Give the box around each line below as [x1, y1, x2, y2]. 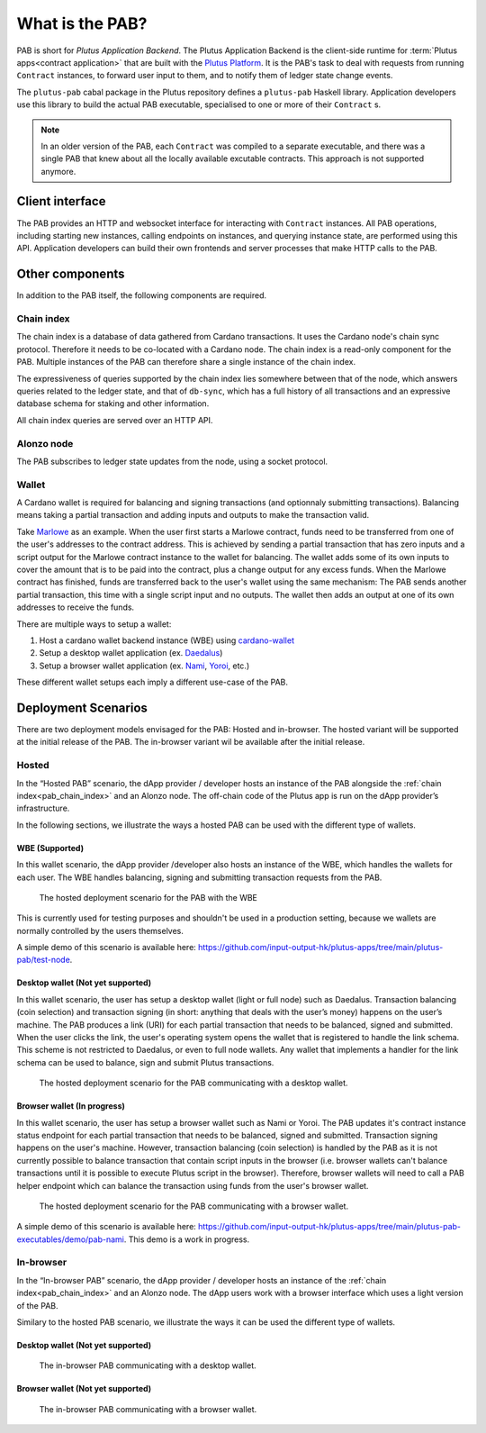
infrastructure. [16, 803, 70, 814]
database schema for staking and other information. [16, 398, 210, 409]
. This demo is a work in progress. [123, 1234, 250, 1245]
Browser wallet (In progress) [16, 1101, 125, 1111]
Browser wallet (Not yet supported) [16, 1383, 152, 1394]
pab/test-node [16, 955, 71, 966]
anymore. [40, 166, 76, 177]
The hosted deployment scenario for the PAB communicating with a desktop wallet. [39, 1077, 348, 1089]
